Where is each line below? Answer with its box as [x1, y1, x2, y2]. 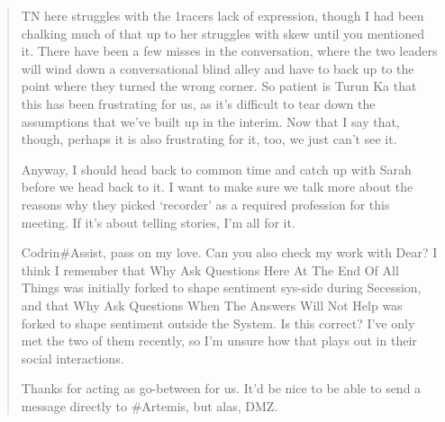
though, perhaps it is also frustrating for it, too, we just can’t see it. [21, 130, 397, 148]
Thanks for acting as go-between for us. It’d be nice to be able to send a [21, 379, 422, 398]
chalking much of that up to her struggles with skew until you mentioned [21, 23, 424, 42]
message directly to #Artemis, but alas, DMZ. [21, 396, 278, 415]
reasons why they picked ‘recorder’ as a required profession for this [21, 194, 390, 213]
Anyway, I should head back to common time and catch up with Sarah [21, 159, 412, 178]
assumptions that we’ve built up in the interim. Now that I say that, [21, 112, 400, 130]
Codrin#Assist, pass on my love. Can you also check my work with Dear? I [21, 243, 438, 262]
